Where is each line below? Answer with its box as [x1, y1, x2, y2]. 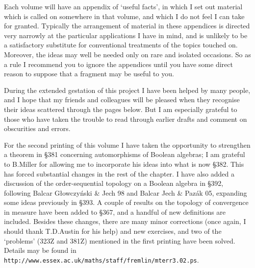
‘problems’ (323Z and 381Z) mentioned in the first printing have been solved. [4, 235, 235, 246]
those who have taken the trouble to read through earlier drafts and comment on [4, 113, 247, 124]
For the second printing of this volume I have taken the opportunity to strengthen [4, 139, 251, 150]
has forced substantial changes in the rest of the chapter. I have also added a [4, 168, 234, 179]
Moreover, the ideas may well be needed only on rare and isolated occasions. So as [4, 49, 251, 59]
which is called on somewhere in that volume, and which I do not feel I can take [4, 11, 245, 21]
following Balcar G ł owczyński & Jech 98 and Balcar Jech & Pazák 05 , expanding [4, 187, 247, 198]
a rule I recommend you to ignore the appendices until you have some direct [4, 59, 233, 69]
